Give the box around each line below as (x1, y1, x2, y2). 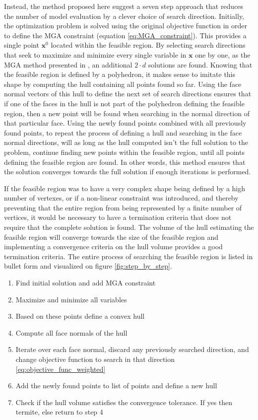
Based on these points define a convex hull (15, 311, 145, 321)
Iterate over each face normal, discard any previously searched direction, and (15, 344, 249, 354)
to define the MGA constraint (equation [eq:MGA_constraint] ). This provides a (4, 30, 247, 40)
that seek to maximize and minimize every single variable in (4, 49, 187, 60)
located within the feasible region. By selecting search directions (51, 40, 246, 50)
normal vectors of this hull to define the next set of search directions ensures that (4, 88, 252, 99)
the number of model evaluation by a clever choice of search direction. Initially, (4, 10, 245, 21)
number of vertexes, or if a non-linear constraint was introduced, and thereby (4, 193, 239, 203)
